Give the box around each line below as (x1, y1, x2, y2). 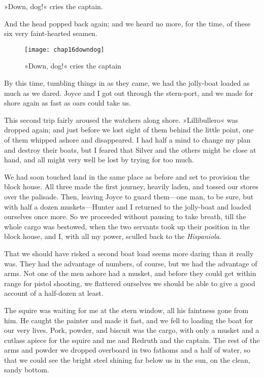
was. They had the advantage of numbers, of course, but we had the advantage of (4, 258, 257, 268)
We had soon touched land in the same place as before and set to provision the (4, 171, 250, 182)
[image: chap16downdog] (24, 46, 105, 53)
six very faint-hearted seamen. (4, 28, 97, 39)
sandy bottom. (4, 364, 49, 375)
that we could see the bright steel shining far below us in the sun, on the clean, (4, 354, 250, 365)
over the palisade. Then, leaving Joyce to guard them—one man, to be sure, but (4, 191, 254, 201)
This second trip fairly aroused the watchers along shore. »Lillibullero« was (4, 114, 238, 125)
